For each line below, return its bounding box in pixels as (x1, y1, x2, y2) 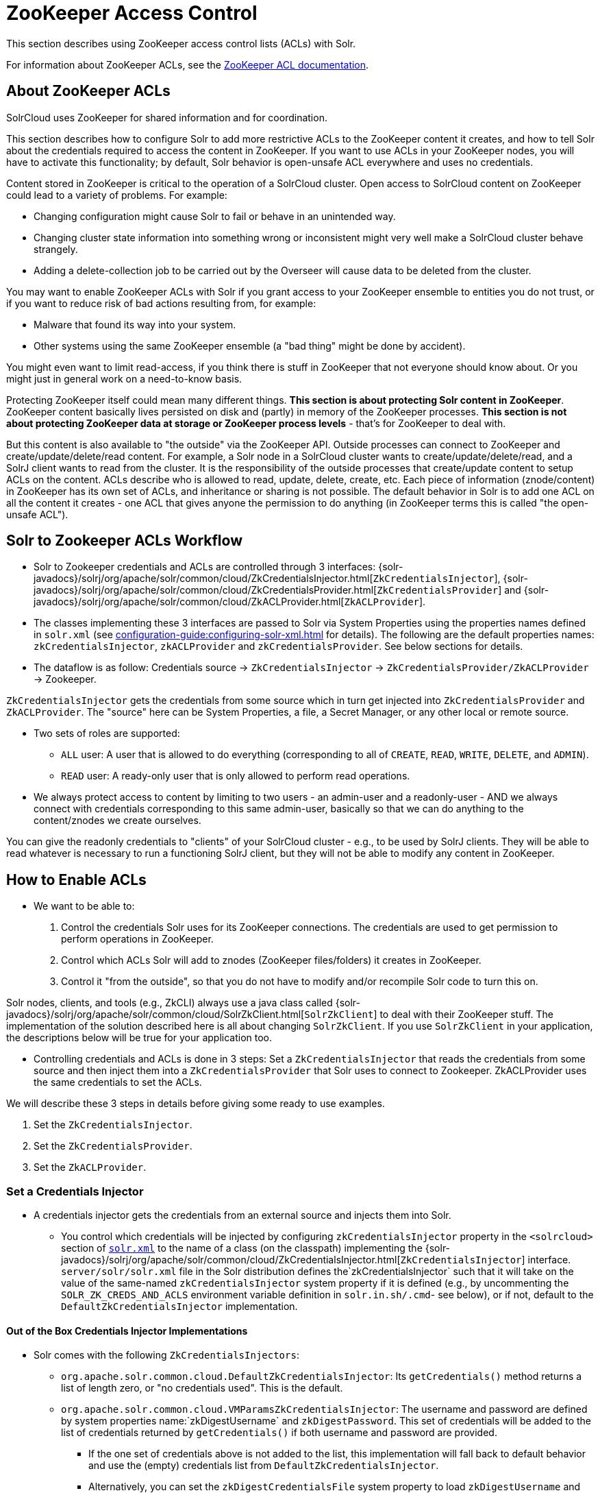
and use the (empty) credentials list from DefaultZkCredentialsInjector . (88, 1459, 439, 1472)
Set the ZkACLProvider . (34, 1161, 147, 1174)
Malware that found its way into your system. (34, 318, 236, 330)
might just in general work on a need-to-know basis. (6, 372, 242, 385)
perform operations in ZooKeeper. (61, 933, 214, 945)
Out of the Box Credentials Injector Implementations (6, 1324, 248, 1337)
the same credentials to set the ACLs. (34, 1076, 202, 1089)
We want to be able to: (34, 900, 135, 912)
